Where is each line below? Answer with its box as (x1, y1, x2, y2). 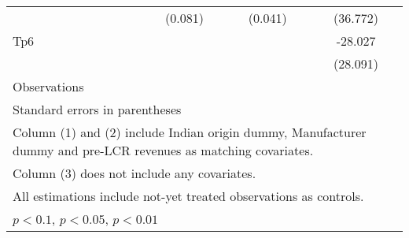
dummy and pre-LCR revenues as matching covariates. (13, 141, 314, 159)
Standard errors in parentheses (13, 100, 182, 118)
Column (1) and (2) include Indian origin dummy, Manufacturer (13, 123, 367, 141)
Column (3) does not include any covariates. (13, 164, 256, 182)
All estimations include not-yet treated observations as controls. (13, 187, 364, 205)
